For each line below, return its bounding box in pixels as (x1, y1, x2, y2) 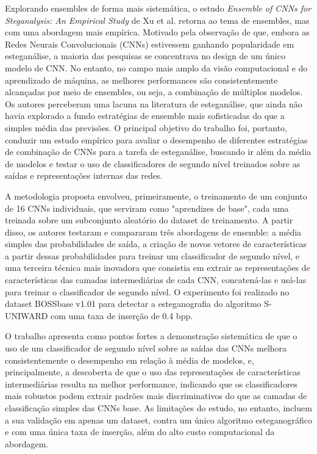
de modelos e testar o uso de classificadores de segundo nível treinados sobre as (5, 157, 301, 170)
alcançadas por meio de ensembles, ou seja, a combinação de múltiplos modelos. (5, 85, 303, 98)
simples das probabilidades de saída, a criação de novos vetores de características (5, 237, 307, 250)
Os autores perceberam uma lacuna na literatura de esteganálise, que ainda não (5, 97, 302, 110)
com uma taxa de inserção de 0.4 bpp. (51, 309, 193, 322)
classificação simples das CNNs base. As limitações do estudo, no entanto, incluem (5, 402, 312, 414)
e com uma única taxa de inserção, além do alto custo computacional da (5, 425, 275, 438)
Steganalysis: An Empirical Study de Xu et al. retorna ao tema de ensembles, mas (5, 13, 310, 26)
